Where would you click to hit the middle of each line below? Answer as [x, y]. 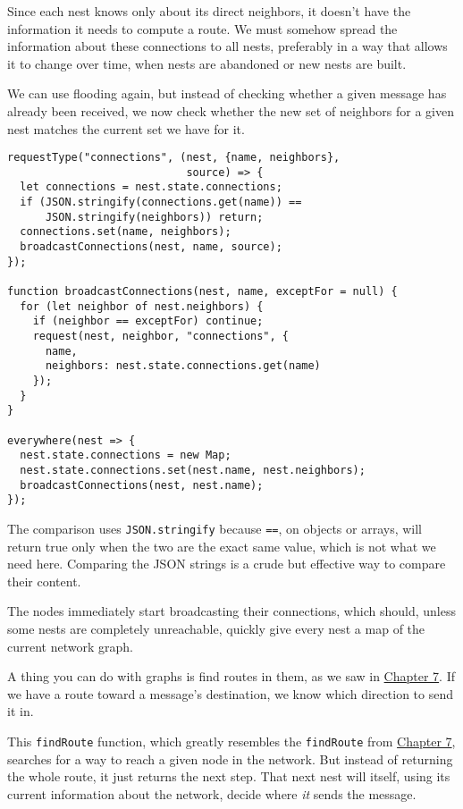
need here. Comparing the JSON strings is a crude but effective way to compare [227, 564]
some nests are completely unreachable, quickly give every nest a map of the [216, 628]
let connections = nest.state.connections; [151, 187]
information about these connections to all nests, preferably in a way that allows [227, 46]
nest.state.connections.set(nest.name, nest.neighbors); [193, 470]
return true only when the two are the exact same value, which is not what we [222, 546]
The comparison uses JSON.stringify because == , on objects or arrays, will [215, 528]
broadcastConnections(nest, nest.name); [142, 485]
